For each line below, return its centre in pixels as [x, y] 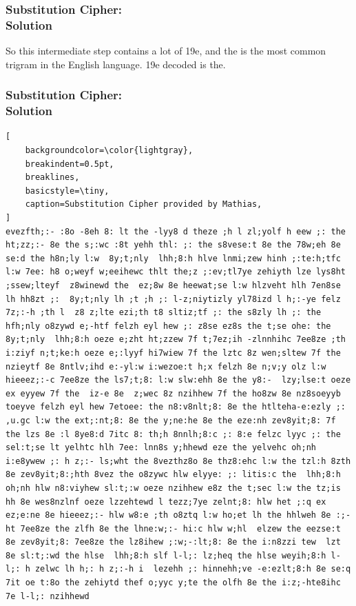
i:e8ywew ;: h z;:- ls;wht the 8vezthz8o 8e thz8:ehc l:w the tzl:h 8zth [178, 461]
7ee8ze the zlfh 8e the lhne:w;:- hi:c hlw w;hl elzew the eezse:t [180, 528]
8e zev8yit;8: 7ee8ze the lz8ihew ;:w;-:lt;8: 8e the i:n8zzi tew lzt [173, 542]
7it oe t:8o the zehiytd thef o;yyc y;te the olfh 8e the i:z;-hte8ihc [173, 583]
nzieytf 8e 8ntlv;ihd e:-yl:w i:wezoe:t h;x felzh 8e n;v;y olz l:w [166, 366]
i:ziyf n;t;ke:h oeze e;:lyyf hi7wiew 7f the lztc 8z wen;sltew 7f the [173, 353]
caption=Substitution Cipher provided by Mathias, [144, 204]
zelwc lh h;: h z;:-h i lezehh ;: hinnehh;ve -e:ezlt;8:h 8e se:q [193, 569]
